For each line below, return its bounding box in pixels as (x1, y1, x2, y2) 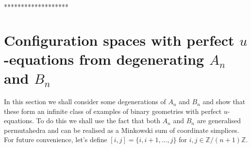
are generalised (197, 115, 241, 126)
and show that (202, 96, 246, 107)
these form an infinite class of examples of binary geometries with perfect (4, 106, 222, 116)
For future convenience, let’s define (4, 134, 107, 145)
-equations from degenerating (4, 49, 204, 69)
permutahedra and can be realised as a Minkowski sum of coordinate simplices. (4, 125, 239, 135)
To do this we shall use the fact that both (36, 115, 160, 126)
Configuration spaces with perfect (4, 30, 234, 50)
